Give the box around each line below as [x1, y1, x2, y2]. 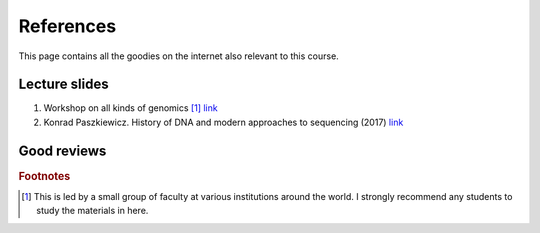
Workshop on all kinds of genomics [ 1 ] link [43, 102, 219, 114]
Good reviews [18, 142, 107, 159]
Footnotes [18, 169, 71, 183]
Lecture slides [18, 76, 109, 93]
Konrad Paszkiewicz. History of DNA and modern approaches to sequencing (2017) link [43, 116, 404, 128]
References [18, 15, 117, 37]
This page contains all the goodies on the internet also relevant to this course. [18, 50, 339, 62]
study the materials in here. [36, 205, 149, 217]
